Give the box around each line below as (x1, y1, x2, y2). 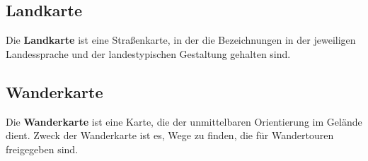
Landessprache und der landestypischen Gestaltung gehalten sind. (6, 46, 291, 61)
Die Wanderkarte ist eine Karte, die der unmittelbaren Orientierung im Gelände (6, 114, 362, 129)
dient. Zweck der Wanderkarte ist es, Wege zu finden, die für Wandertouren (6, 128, 334, 143)
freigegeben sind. (6, 141, 79, 156)
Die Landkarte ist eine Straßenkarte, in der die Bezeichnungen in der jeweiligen (6, 32, 356, 47)
